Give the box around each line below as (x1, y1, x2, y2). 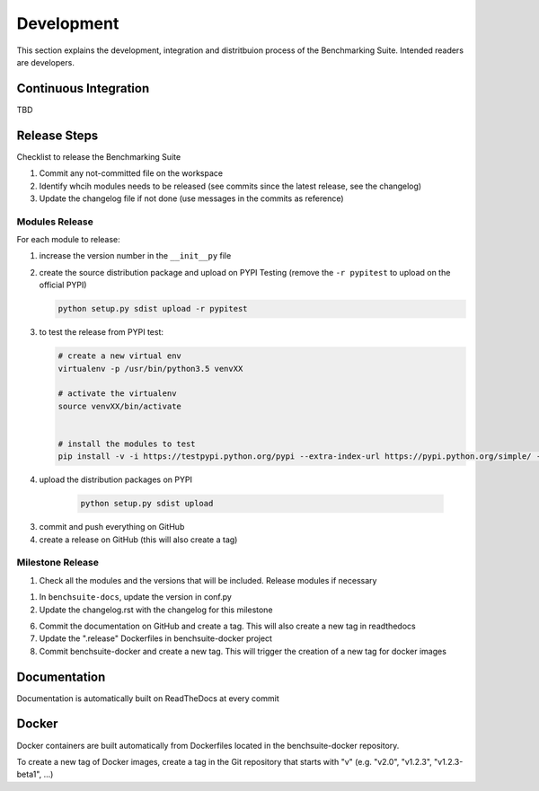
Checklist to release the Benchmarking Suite (16, 151, 181, 162)
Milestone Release (16, 557, 99, 569)
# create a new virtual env (57, 351, 181, 361)
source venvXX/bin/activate (57, 400, 181, 411)
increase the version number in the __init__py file (39, 250, 232, 261)
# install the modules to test (57, 438, 197, 449)
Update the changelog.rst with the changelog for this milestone (39, 604, 273, 615)
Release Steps (16, 127, 99, 143)
